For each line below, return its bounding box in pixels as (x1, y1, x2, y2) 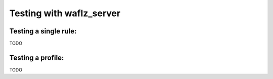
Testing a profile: (9, 53, 64, 62)
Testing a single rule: (9, 27, 77, 35)
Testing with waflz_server (9, 8, 121, 19)
